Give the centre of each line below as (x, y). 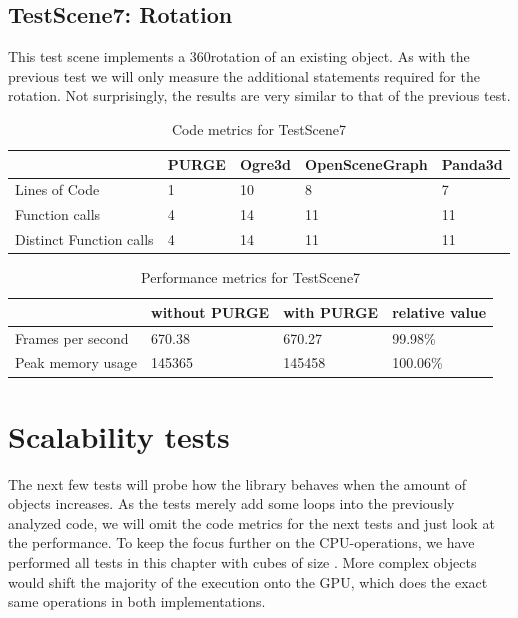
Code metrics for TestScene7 (258, 128)
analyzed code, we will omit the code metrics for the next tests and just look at (251, 522)
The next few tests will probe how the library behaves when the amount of (237, 483)
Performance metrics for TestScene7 (251, 277)
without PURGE (210, 311)
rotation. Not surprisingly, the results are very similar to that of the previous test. (259, 95)
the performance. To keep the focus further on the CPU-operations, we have (241, 542)
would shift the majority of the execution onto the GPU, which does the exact (248, 581)
